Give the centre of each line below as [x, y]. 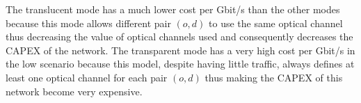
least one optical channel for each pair [87, 77]
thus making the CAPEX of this [274, 77]
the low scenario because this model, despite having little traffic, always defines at [180, 64]
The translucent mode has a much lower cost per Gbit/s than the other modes [173, 9]
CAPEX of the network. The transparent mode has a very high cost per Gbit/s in [180, 50]
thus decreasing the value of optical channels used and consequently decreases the [179, 37]
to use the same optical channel [276, 23]
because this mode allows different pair [88, 23]
